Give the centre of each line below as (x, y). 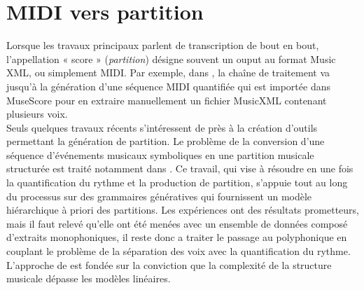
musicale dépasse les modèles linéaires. (89, 278)
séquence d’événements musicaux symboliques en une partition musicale (160, 154)
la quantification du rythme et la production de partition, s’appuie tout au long (177, 182)
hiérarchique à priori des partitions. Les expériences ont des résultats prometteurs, (183, 210)
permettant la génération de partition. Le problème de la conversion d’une (166, 141)
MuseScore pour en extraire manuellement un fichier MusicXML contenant (167, 100)
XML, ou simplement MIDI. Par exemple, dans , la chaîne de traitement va (168, 72)
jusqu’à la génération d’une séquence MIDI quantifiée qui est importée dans (168, 86)
